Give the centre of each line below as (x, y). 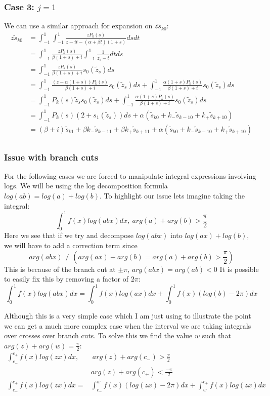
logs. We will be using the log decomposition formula (86, 186)
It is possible (239, 269)
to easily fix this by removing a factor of (66, 279)
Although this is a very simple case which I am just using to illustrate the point (128, 316)
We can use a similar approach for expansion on (78, 26)
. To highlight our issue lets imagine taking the (172, 195)
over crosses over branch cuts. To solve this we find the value (98, 335)
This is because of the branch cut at (60, 269)
